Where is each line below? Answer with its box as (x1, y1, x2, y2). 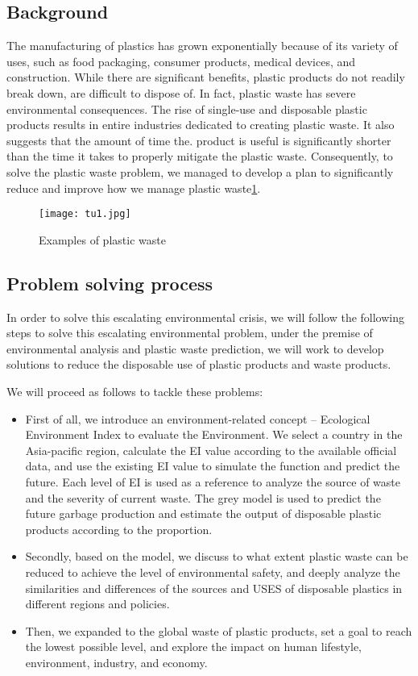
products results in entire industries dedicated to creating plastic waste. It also (6, 116, 395, 133)
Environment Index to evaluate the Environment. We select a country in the (25, 426, 403, 443)
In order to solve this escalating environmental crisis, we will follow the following (6, 308, 405, 325)
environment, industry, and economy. (25, 653, 208, 670)
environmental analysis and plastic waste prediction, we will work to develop (6, 340, 384, 357)
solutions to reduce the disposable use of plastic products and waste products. (6, 356, 391, 373)
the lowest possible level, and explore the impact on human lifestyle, (25, 638, 362, 655)
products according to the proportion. (25, 520, 213, 537)
